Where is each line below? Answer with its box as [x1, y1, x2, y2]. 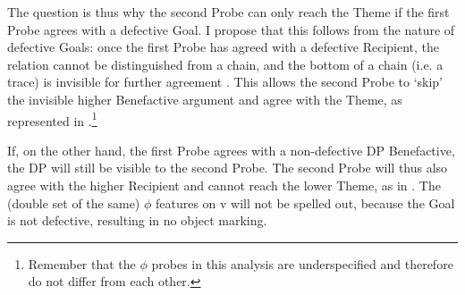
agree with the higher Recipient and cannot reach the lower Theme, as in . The [7, 176, 441, 194]
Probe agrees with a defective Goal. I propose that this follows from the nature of [7, 20, 455, 38]
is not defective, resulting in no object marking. [7, 211, 267, 230]
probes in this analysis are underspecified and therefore [151, 254, 453, 273]
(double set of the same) [7, 193, 140, 212]
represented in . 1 [7, 108, 97, 130]
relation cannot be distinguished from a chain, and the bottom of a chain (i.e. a [7, 55, 444, 73]
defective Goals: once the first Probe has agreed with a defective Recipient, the [7, 38, 440, 56]
